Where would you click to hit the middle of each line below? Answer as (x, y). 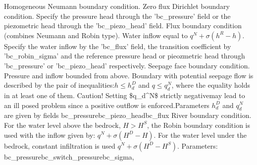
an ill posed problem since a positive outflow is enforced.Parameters (107, 105)
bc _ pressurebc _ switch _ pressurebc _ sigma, (69, 156)
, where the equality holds (211, 85)
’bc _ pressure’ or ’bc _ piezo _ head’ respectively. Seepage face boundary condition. (127, 65)
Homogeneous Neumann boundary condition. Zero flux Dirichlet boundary (117, 6)
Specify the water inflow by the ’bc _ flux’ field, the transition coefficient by (118, 46)
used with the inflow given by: (50, 135)
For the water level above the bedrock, (62, 125)
